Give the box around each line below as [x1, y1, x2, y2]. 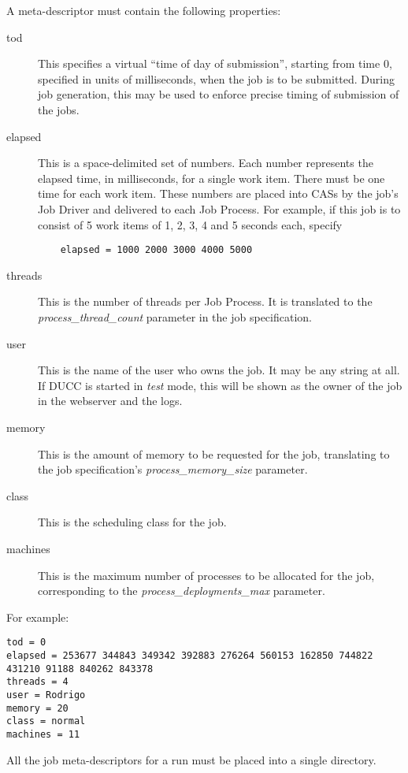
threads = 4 [6, 676, 69, 688]
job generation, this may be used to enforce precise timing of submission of [38, 86, 399, 102]
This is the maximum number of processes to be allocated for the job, [38, 567, 375, 583]
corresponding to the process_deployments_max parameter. [38, 582, 325, 599]
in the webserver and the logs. [38, 392, 183, 409]
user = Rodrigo [6, 689, 86, 701]
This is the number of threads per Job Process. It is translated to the [38, 293, 373, 310]
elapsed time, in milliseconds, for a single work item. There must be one [38, 169, 385, 186]
